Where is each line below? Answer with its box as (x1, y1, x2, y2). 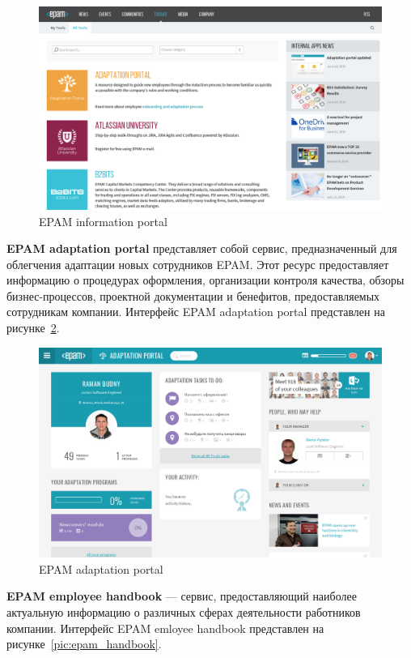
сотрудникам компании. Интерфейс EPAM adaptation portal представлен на (6, 303, 385, 320)
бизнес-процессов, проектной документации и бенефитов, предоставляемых (6, 287, 380, 304)
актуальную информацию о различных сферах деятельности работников (6, 604, 361, 621)
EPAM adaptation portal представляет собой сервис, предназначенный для (6, 240, 397, 257)
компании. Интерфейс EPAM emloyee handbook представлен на (6, 619, 324, 636)
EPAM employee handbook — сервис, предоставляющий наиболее (6, 587, 357, 605)
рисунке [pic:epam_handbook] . (6, 635, 162, 652)
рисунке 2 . (6, 319, 60, 336)
